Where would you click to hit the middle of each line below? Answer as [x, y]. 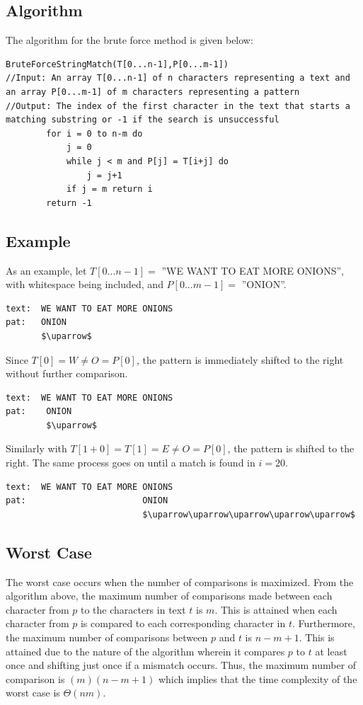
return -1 [69, 203]
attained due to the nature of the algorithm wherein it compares [145, 651]
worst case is [33, 693]
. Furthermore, [323, 623]
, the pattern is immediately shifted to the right [240, 359]
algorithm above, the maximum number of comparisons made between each [169, 596]
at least [331, 651]
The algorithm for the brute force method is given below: [129, 40]
